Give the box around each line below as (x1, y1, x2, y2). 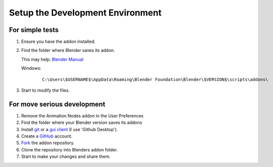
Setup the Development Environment (9, 7, 162, 18)
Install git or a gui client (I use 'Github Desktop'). (21, 126, 118, 132)
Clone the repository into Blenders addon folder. (21, 147, 118, 152)
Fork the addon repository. (21, 140, 75, 146)
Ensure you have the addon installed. (21, 39, 96, 45)
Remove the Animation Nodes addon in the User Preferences (21, 113, 144, 118)
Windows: (21, 66, 41, 71)
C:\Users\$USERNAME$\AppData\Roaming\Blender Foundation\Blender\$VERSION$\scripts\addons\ (42, 77, 268, 82)
